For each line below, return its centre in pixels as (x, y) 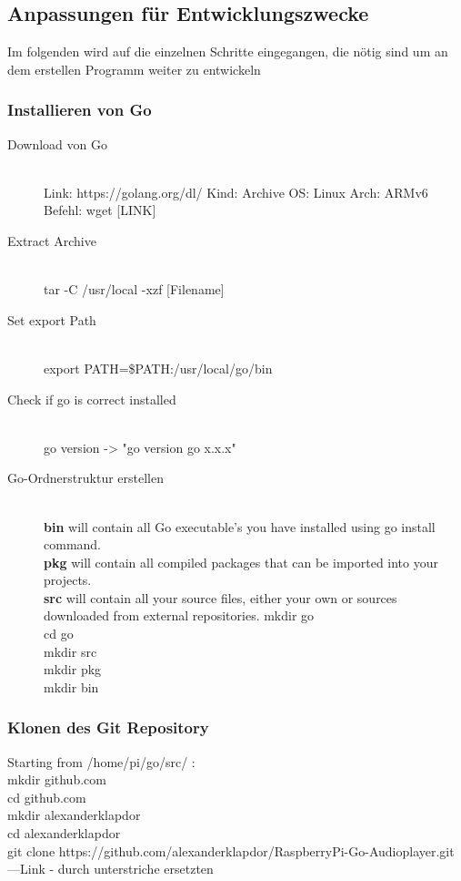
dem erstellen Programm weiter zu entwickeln (134, 69)
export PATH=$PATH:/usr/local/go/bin (158, 368)
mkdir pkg (73, 669)
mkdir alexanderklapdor (74, 815)
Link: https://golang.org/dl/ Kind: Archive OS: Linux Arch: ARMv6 (236, 192)
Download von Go (57, 143)
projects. (68, 580)
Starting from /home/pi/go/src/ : (101, 761)
